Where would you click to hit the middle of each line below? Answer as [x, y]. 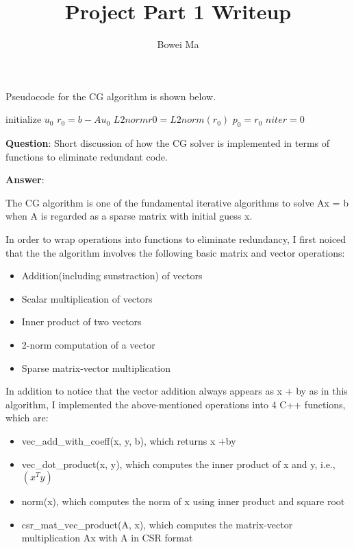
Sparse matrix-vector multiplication [96, 367]
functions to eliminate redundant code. [87, 156]
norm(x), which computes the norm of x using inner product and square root [183, 501]
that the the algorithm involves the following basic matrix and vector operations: [175, 252]
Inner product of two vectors [81, 322]
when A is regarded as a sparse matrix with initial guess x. [129, 216]
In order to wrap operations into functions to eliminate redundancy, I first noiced [176, 239]
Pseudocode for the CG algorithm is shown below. [111, 96]
